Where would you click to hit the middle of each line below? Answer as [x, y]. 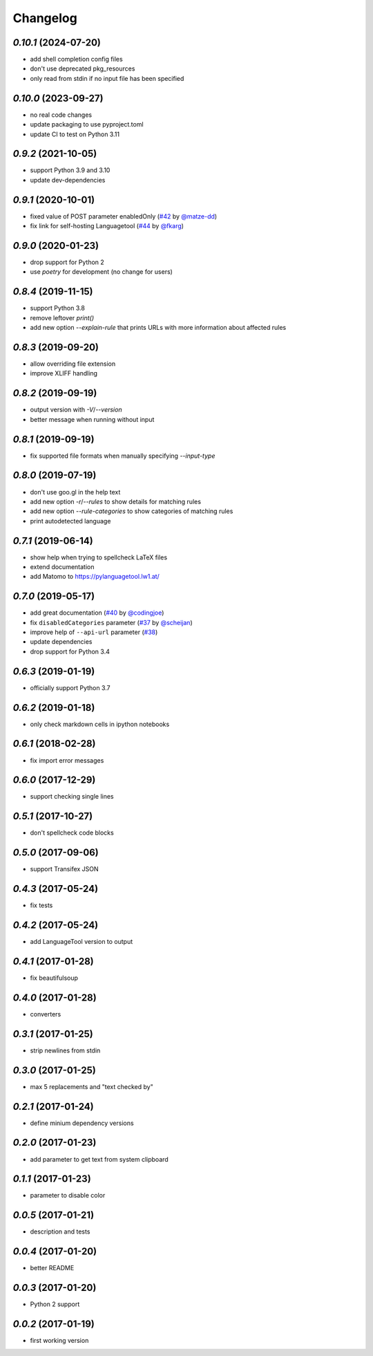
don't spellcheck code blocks [72, 833]
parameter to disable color [68, 1196]
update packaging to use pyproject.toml [87, 124]
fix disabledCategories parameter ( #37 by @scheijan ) [111, 622]
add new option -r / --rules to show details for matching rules [116, 501]
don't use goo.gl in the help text [75, 492]
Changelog [45, 18]
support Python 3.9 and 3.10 [70, 170]
